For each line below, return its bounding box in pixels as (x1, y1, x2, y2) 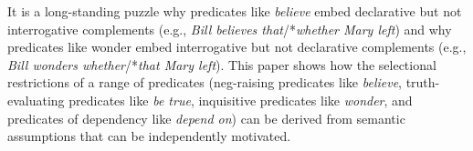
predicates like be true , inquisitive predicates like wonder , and (68, 90, 413, 109)
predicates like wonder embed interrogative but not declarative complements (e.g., (7, 37, 467, 56)
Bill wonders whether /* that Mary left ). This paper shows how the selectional (7, 55, 436, 74)
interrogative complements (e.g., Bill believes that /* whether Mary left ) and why (7, 19, 452, 38)
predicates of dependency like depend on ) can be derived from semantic (7, 108, 405, 127)
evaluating (7, 90, 65, 109)
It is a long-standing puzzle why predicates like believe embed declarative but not (7, 2, 462, 20)
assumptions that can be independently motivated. (7, 126, 291, 146)
